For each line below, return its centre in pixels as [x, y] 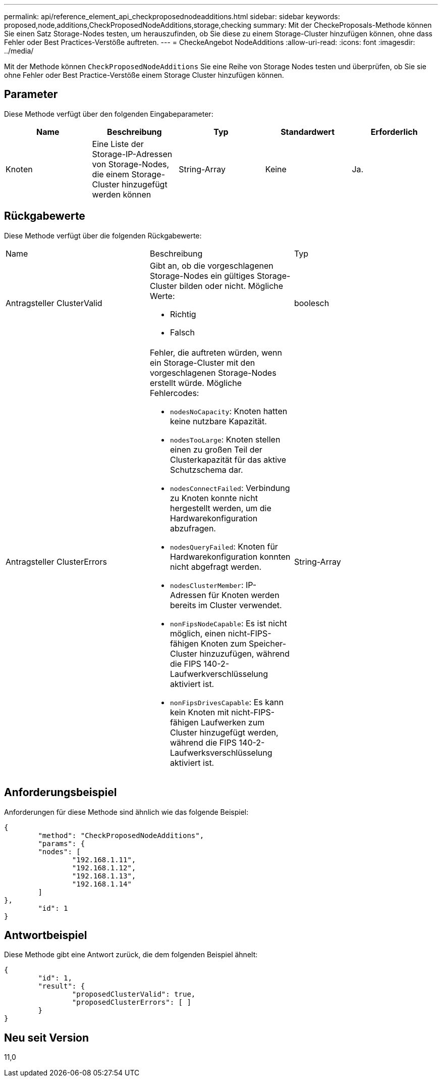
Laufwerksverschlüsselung [221, 752]
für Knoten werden [244, 595]
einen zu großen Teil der [216, 449]
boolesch [312, 303]
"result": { [62, 986]
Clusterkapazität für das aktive [228, 459]
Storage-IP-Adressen [132, 154]
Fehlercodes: [174, 393]
